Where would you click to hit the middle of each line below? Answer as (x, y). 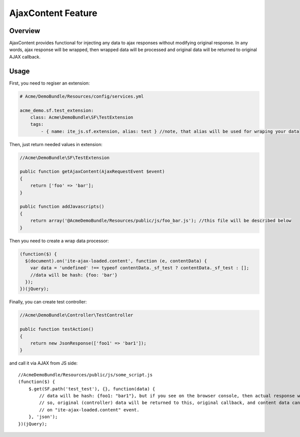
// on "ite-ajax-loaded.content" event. (89, 410)
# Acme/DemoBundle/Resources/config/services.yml (82, 96)
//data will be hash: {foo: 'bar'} (74, 275)
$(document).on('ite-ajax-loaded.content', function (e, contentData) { (116, 261)
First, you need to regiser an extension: (49, 83)
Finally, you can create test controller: (48, 302)
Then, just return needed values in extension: (56, 144)
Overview (25, 31)
